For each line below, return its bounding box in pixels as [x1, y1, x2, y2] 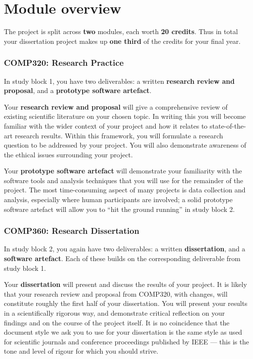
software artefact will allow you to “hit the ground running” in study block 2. [4, 204, 235, 214]
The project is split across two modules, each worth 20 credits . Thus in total [4, 26, 238, 37]
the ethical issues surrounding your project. [4, 149, 133, 159]
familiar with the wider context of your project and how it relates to [4, 120, 208, 131]
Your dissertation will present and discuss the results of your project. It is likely [4, 279, 247, 289]
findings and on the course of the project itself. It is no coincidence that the [4, 317, 230, 327]
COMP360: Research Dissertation [4, 225, 140, 237]
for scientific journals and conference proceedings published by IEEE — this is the [4, 336, 249, 346]
